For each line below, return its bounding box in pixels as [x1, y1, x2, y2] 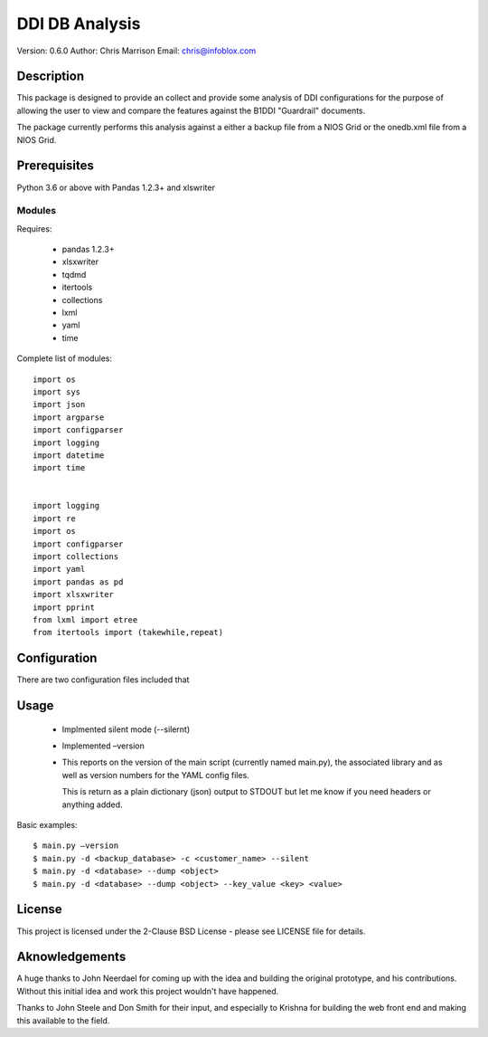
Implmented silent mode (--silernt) [61, 724, 191, 735]
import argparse [33, 412, 105, 423]
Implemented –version [61, 740, 145, 751]
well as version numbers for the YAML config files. [61, 769, 250, 780]
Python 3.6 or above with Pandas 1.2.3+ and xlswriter [16, 182, 216, 193]
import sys [33, 386, 81, 397]
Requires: [16, 223, 52, 234]
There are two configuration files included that [16, 674, 190, 685]
